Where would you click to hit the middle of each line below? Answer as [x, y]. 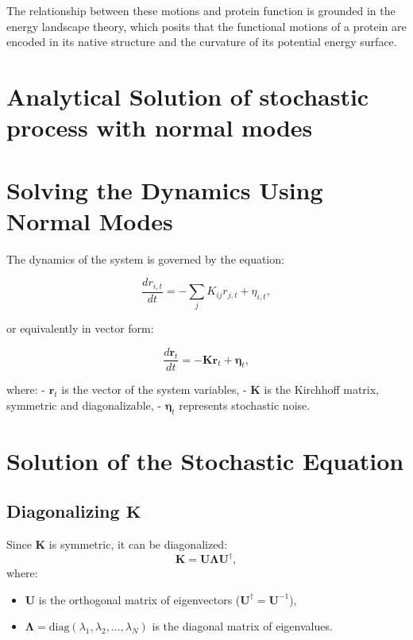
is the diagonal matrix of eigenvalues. [242, 626]
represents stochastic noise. [245, 405]
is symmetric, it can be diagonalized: [138, 544]
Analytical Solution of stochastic [188, 96]
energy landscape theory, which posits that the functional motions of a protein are [206, 26]
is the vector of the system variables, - [154, 389]
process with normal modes [160, 127]
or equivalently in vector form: [80, 328]
